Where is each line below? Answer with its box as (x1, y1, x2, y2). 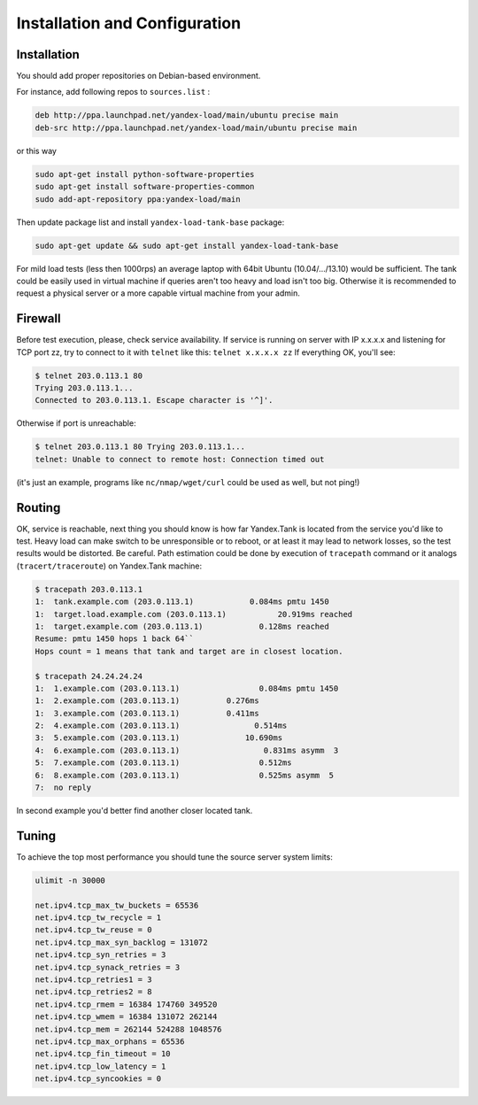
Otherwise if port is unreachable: (16, 418, 136, 429)
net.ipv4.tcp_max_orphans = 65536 (35, 1036, 185, 1047)
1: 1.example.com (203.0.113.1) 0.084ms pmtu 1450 (35, 683, 339, 693)
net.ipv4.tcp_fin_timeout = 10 (35, 1049, 172, 1059)
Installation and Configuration (16, 13, 242, 33)
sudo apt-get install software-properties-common (35, 182, 255, 192)
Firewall (16, 311, 61, 327)
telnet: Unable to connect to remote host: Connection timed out (35, 454, 325, 464)
